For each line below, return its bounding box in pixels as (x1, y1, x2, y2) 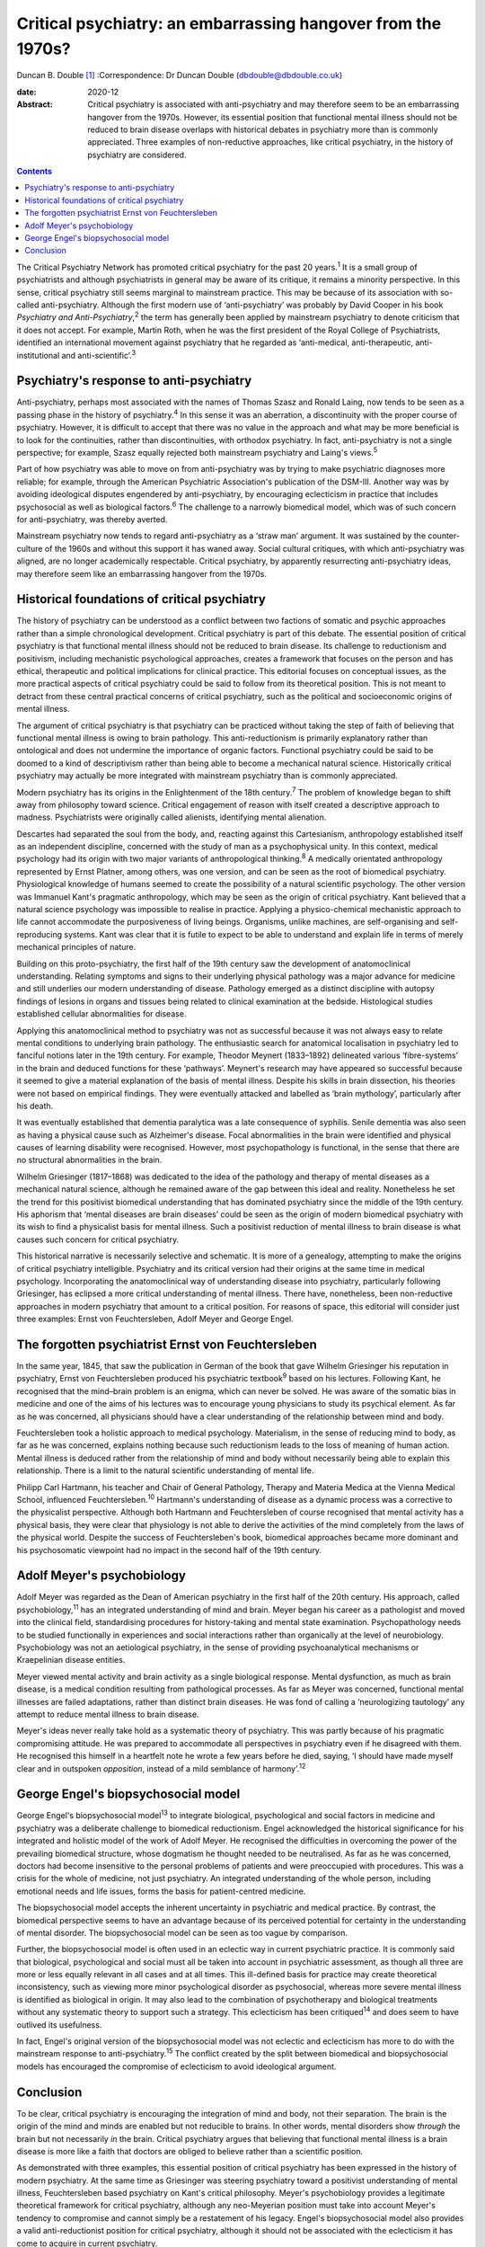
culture (16, 543, 43, 554)
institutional (16, 350, 60, 360)
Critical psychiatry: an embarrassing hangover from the (16, 13, 442, 33)
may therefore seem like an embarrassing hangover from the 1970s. (16, 568, 267, 579)
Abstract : (16, 99, 53, 110)
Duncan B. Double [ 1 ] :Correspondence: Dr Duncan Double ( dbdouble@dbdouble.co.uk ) (16, 70, 343, 81)
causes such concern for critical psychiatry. (16, 1234, 180, 1245)
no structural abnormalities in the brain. (16, 1155, 163, 1166)
